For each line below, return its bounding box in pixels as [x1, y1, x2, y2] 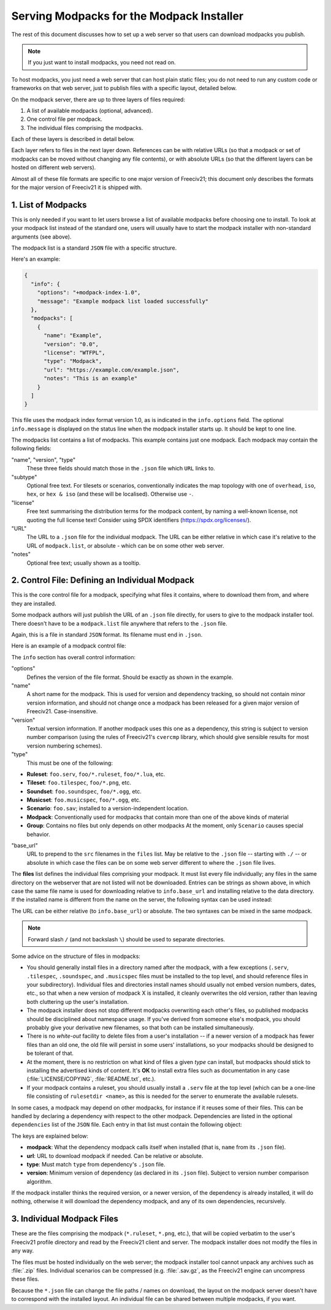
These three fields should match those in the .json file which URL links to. [26, 465, 216, 472]
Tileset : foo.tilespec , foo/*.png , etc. [26, 779, 132, 786]
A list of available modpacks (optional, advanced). [26, 107, 153, 114]
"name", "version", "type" [11, 456, 76, 463]
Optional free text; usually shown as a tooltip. [26, 559, 141, 567]
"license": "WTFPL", [44, 349, 105, 356]
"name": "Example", [44, 332, 102, 339]
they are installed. [11, 600, 56, 607]
